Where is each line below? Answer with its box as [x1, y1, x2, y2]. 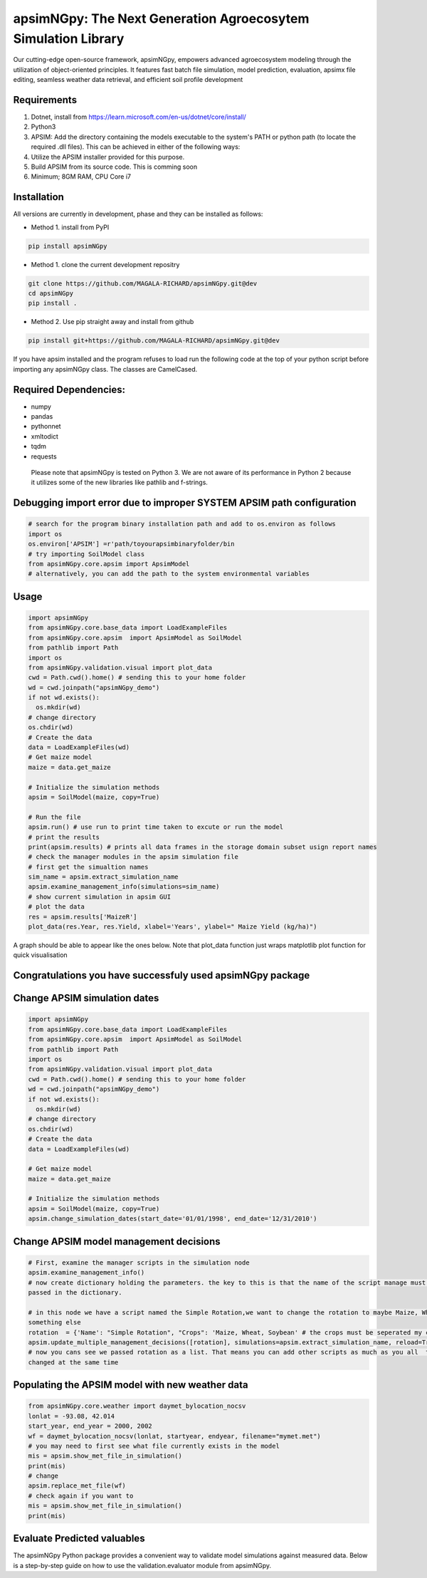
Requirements [13, 93, 78, 106]
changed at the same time [28, 1358, 119, 1367]
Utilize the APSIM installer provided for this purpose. [31, 152, 185, 161]
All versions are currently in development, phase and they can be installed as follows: [13, 210, 263, 219]
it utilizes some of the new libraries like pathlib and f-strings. [31, 478, 208, 487]
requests [31, 452, 57, 461]
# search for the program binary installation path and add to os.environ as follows [28, 520, 336, 528]
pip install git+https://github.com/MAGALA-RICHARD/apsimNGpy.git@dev [28, 337, 280, 345]
